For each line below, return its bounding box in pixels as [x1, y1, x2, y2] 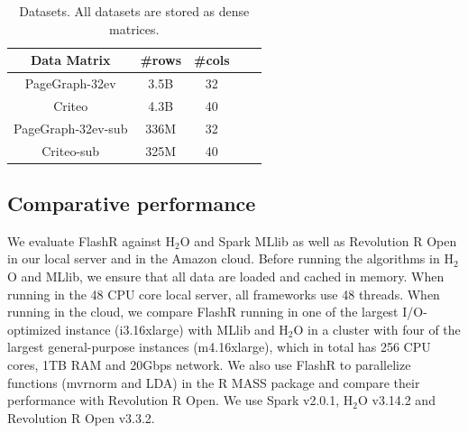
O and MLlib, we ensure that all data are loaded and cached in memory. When [7, 267, 445, 286]
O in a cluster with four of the [293, 319, 461, 338]
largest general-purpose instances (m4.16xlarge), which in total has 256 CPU [7, 337, 431, 356]
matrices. [109, 19, 160, 38]
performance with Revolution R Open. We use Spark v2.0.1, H [7, 391, 353, 410]
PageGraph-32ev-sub [14, 118, 128, 137]
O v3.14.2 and [357, 391, 436, 410]
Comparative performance [7, 189, 256, 217]
